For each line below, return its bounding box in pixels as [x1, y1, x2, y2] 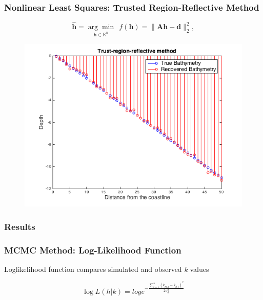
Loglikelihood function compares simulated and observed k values [4, 263, 209, 274]
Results [4, 220, 35, 233]
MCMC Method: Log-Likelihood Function [4, 243, 181, 256]
